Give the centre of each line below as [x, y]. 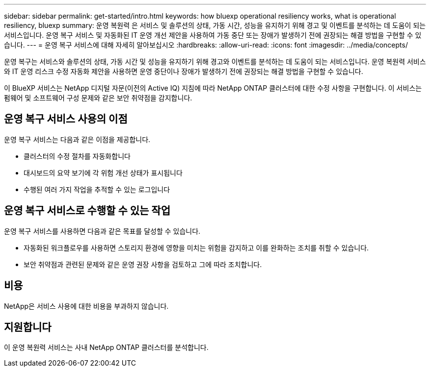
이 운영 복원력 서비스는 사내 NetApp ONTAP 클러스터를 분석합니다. [106, 347]
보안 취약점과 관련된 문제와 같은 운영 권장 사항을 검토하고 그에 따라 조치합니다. [143, 264]
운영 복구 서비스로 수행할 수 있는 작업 [87, 211]
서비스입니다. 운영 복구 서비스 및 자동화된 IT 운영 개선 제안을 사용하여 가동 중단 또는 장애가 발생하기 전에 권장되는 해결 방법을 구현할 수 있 [213, 35]
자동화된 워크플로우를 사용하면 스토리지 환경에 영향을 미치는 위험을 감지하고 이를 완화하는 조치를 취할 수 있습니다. [196, 247]
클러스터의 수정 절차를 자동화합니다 [77, 156]
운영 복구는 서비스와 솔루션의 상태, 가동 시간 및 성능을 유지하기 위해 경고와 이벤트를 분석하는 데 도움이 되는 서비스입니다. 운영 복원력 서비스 [215, 62]
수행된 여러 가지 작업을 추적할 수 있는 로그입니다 [97, 189]
